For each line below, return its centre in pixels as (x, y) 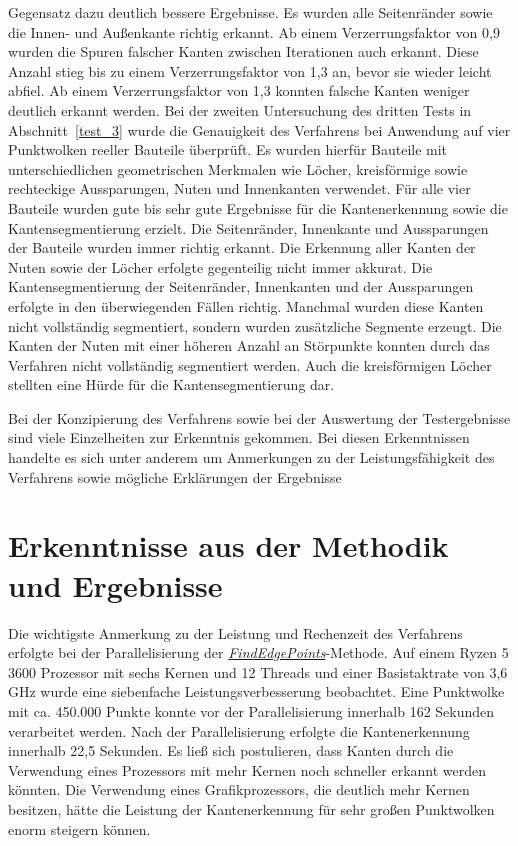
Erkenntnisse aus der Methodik (228, 545)
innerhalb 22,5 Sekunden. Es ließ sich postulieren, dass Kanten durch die (231, 750)
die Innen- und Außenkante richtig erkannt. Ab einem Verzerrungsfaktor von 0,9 (254, 31)
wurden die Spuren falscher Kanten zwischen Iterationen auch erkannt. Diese (243, 51)
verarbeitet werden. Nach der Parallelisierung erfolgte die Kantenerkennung (239, 730)
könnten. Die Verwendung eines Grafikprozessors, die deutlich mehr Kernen (239, 789)
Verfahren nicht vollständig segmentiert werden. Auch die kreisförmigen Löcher (250, 364)
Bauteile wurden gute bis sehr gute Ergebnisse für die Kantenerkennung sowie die (258, 207)
